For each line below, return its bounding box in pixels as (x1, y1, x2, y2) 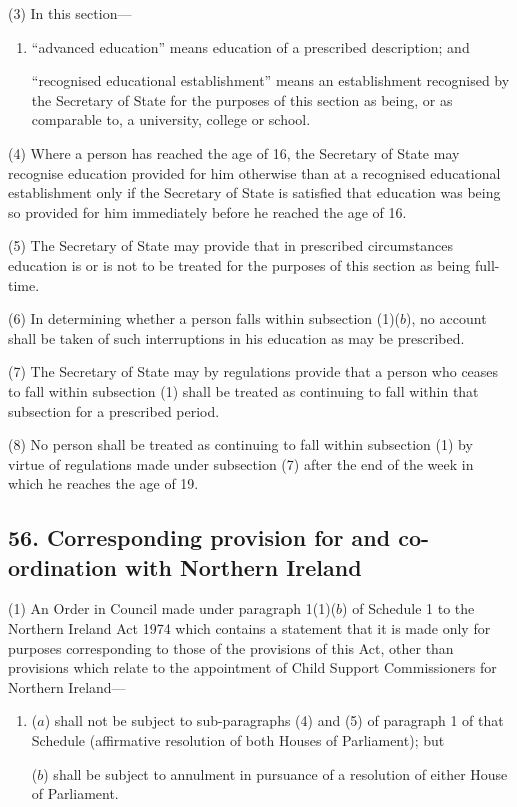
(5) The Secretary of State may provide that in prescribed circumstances (8, 235, 453, 256)
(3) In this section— (8, 3, 132, 23)
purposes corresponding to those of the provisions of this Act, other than (8, 637, 454, 658)
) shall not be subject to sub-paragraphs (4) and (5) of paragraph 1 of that (44, 710, 504, 731)
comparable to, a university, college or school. (31, 109, 311, 130)
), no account (406, 308, 487, 329)
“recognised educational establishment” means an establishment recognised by (31, 70, 510, 91)
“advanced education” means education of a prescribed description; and (31, 36, 470, 57)
